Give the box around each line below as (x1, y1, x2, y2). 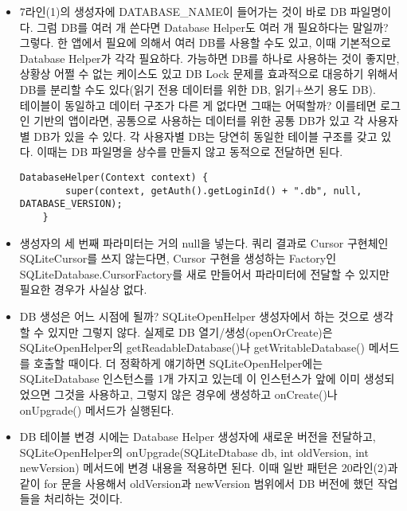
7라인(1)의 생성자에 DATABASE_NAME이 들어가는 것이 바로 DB (19, 3, 347, 19)
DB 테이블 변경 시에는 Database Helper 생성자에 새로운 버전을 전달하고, (19, 428, 376, 445)
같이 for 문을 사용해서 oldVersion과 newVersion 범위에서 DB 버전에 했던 (19, 474, 374, 491)
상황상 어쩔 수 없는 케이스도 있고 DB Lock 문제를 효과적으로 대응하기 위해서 (19, 65, 398, 82)
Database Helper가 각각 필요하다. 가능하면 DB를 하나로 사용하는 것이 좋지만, (19, 49, 400, 66)
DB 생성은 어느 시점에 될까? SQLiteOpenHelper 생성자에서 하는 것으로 (19, 307, 370, 324)
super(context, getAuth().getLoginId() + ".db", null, (65, 185, 362, 197)
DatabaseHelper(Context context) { (19, 171, 209, 183)
